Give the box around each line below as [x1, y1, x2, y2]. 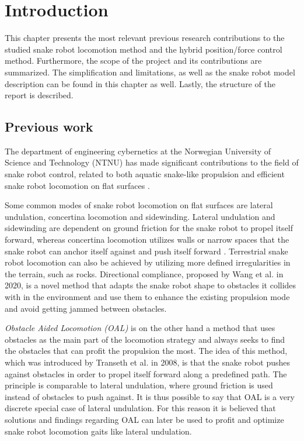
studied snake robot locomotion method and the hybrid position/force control [5, 43, 282, 55]
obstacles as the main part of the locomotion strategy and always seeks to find [5, 333, 285, 345]
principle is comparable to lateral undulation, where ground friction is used [5, 379, 273, 391]
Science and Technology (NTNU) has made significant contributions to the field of [5, 156, 299, 168]
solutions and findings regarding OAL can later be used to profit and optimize [5, 413, 284, 425]
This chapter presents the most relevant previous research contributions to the [5, 32, 285, 44]
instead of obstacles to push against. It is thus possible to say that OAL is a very [5, 390, 295, 402]
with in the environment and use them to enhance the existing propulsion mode [5, 291, 290, 303]
